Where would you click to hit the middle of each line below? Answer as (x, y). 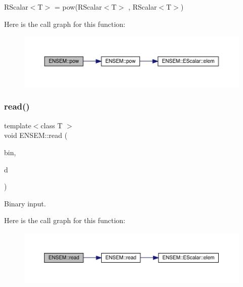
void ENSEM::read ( (36, 135)
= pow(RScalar (78, 7)
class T (52, 125)
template (18, 125)
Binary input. (25, 203)
